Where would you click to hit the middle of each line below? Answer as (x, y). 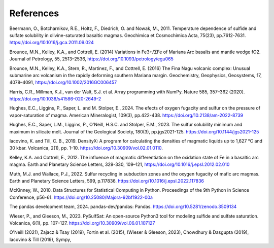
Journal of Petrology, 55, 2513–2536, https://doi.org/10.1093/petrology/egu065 (91, 59)
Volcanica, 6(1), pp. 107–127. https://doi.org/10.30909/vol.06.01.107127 (82, 223)
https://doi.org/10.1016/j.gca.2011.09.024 (52, 43)
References (34, 13)
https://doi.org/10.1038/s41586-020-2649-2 (55, 99)
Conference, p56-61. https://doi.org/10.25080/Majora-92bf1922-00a (81, 197)
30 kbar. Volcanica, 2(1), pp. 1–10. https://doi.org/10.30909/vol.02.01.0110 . (86, 148)
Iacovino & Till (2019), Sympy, (40, 239)
